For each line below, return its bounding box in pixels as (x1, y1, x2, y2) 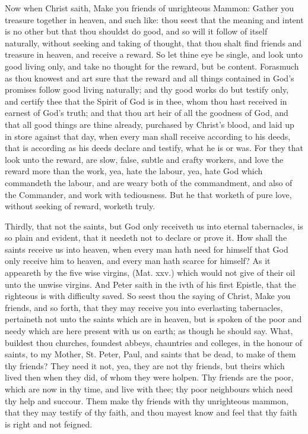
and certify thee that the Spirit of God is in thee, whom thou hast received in (5, 95, 287, 107)
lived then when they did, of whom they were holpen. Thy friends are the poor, (5, 371, 294, 383)
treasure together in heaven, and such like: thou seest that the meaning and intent (5, 13, 304, 26)
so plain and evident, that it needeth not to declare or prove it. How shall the (5, 231, 287, 244)
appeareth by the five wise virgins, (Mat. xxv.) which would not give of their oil (5, 266, 296, 279)
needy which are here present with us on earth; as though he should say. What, (5, 325, 293, 337)
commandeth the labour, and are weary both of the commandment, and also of (5, 176, 293, 188)
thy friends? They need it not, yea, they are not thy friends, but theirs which (5, 359, 285, 372)
